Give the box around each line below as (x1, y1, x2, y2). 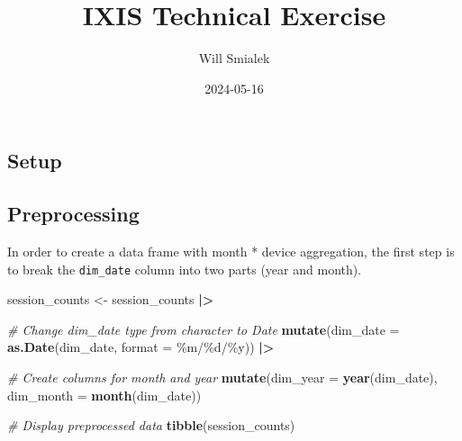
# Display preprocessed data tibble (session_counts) (7, 416, 295, 435)
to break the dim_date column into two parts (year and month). (7, 259, 362, 278)
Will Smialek (198, 49, 270, 67)
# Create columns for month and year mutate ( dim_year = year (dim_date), (7, 367, 438, 386)
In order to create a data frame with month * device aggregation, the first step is (7, 241, 455, 260)
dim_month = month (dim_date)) (7, 385, 202, 404)
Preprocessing (7, 200, 140, 228)
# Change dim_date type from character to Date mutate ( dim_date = (7, 319, 400, 338)
